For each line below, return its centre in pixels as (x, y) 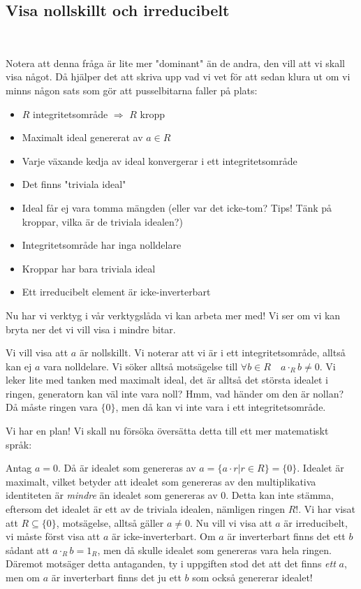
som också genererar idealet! (252, 577)
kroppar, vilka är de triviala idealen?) (102, 221)
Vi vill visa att (37, 352)
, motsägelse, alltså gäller (110, 522)
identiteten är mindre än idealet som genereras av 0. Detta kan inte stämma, (170, 495)
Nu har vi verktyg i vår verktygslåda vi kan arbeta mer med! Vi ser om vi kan (173, 315)
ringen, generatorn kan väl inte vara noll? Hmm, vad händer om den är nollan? (175, 393)
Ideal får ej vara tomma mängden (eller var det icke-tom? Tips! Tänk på (177, 207)
